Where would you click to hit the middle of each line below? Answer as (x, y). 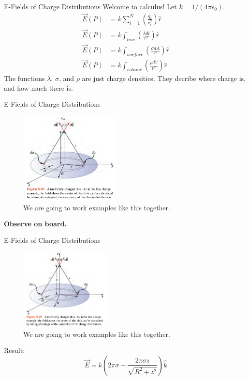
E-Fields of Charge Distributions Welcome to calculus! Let (90, 6)
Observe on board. (35, 224)
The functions (24, 78)
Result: (15, 350)
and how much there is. (38, 87)
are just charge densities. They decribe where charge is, (164, 78)
